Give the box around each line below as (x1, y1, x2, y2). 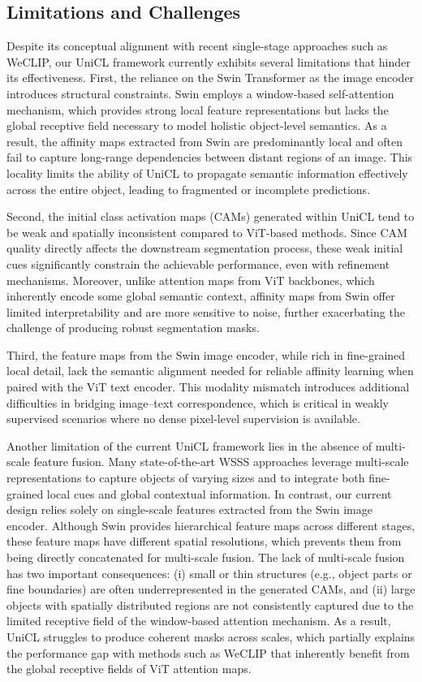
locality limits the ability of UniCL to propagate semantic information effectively (6, 164, 408, 181)
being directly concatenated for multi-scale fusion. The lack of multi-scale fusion (6, 549, 405, 566)
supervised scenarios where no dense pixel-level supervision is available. (6, 410, 360, 427)
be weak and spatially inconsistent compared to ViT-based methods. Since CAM (6, 223, 407, 240)
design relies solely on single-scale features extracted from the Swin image (6, 501, 372, 518)
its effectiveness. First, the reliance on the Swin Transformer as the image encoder (6, 69, 415, 86)
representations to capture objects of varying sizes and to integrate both (6, 469, 365, 486)
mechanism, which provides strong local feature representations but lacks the (6, 101, 389, 118)
